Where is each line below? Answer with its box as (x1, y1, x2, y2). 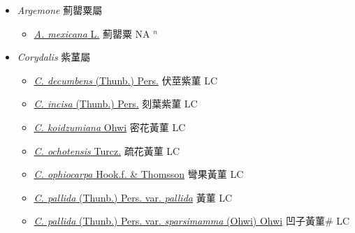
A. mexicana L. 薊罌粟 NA (34, 26, 150, 40)
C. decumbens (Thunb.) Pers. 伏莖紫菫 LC (34, 73, 217, 87)
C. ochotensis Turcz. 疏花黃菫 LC (34, 143, 180, 158)
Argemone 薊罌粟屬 (17, 3, 103, 17)
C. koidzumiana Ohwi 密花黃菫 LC (34, 119, 186, 134)
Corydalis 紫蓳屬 (17, 50, 91, 64)
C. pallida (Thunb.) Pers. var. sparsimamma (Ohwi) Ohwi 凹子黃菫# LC (34, 213, 350, 228)
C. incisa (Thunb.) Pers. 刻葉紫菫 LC (34, 96, 198, 111)
